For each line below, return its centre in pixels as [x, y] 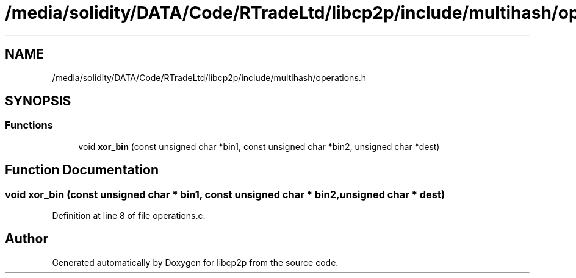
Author [27, 239]
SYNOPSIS [38, 101]
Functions [29, 125]
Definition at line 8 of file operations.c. [129, 216]
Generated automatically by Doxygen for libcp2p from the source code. [195, 262]
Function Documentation [82, 170]
